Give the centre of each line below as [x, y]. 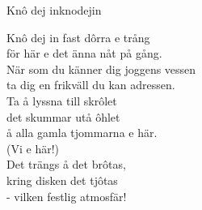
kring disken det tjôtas [62, 180]
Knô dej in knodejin [54, 10]
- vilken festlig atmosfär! [67, 196]
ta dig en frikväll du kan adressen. [91, 85]
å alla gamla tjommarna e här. [82, 133]
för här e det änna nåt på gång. [84, 53]
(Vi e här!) [33, 148]
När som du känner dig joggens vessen [101, 69]
